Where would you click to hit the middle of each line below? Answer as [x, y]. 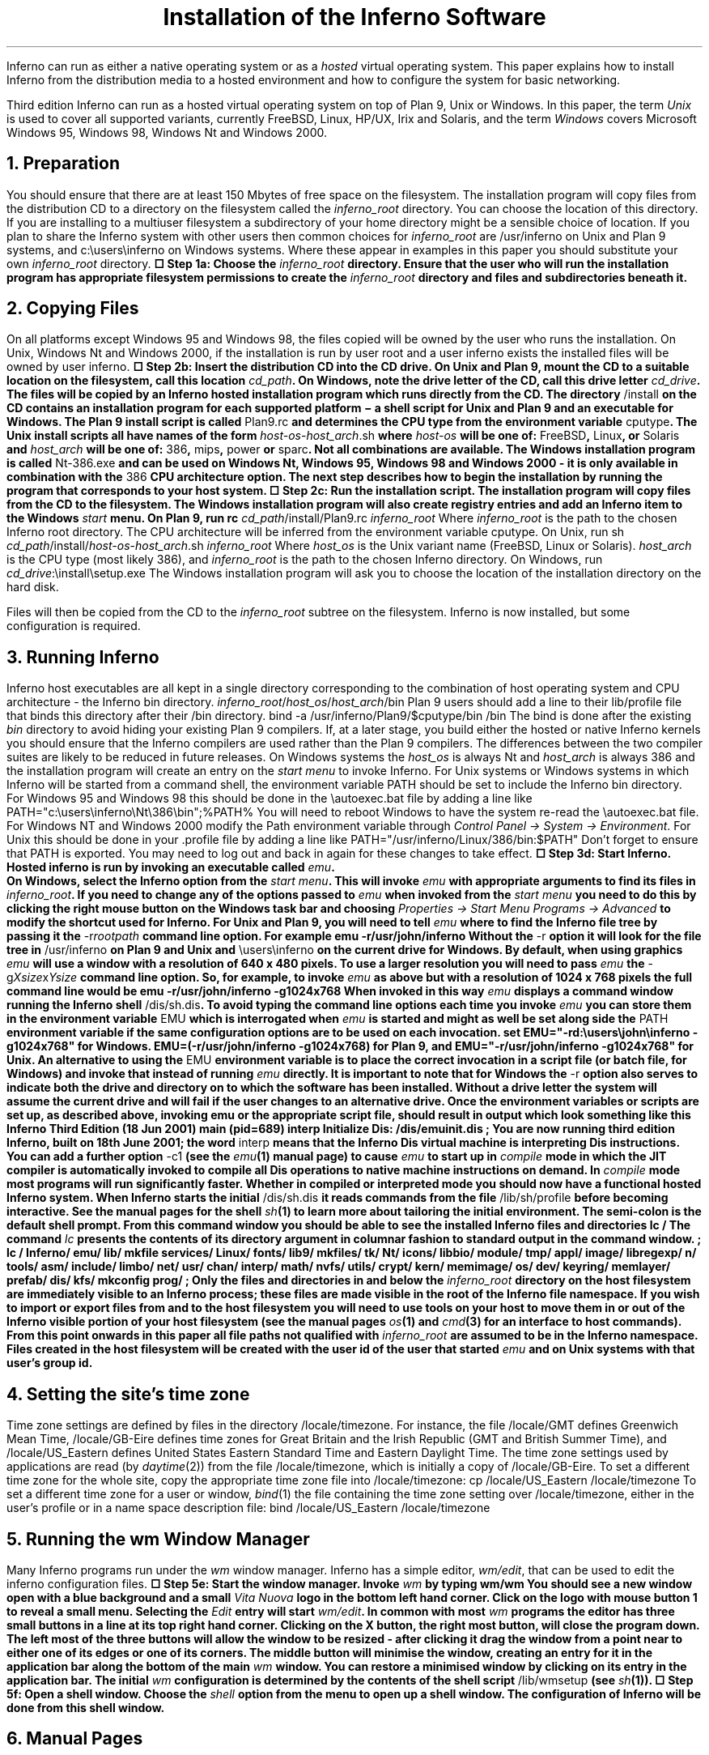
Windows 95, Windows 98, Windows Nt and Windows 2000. [167, 132]
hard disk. [33, 587]
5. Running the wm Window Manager [158, 1539]
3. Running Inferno [83, 657]
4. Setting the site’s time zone [128, 1394]
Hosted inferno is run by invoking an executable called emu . [171, 867]
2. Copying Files [73, 309]
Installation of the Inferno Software [354, 17]
